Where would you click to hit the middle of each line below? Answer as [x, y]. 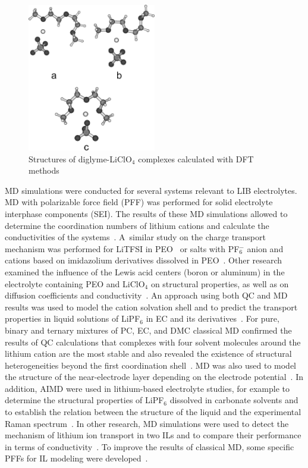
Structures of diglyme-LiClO [80, 158]
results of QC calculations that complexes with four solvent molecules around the [153, 342]
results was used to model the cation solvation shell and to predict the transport [151, 307]
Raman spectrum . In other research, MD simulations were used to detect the [147, 423]
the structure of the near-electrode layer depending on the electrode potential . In [154, 377]
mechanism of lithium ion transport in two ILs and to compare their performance [153, 435]
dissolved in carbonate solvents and [234, 400]
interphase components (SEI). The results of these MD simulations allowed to [146, 213]
